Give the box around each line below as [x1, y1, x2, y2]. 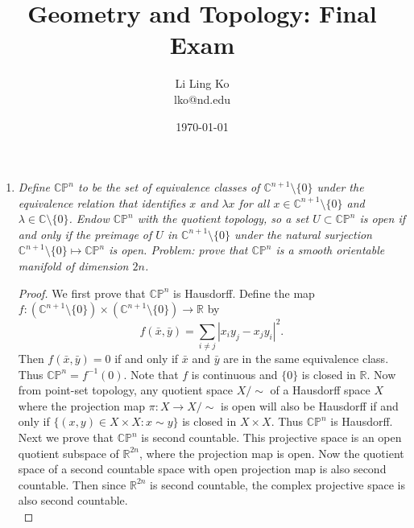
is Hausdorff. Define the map [173, 284, 315, 301]
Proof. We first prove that [18, 284, 146, 301]
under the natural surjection [234, 225, 372, 242]
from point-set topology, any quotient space [18, 382, 234, 398]
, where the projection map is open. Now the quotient [139, 444, 404, 461]
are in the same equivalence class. [223, 350, 389, 367]
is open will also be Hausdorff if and [221, 397, 399, 414]
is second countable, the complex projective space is [150, 476, 405, 493]
